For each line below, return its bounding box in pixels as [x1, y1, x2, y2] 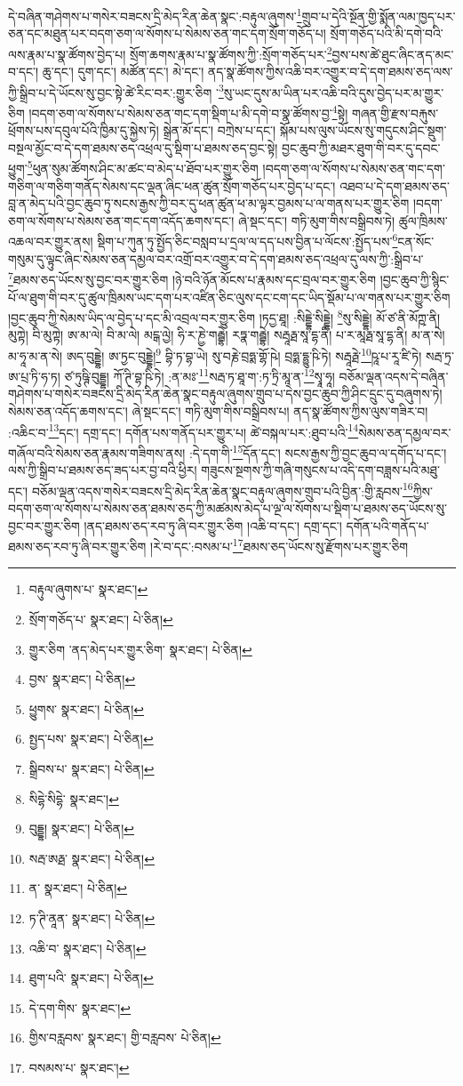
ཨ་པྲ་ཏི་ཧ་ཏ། [8, 366, 60, 385]
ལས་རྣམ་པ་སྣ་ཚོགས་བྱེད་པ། [8, 44, 126, 63]
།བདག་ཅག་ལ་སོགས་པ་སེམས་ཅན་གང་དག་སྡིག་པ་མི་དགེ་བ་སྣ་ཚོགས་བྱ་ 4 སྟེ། [28, 101, 348, 122]
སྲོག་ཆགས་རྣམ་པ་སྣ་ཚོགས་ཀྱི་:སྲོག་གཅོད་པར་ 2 [129, 42, 332, 63]
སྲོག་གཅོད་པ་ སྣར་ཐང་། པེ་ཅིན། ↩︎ [28, 610, 173, 628]
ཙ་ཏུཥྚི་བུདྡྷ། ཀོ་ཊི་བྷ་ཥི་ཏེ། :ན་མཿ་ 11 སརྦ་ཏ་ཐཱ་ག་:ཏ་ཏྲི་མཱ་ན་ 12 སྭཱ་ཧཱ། [64, 365, 335, 385]
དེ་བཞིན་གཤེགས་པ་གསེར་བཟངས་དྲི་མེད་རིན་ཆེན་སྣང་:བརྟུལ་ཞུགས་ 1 [8, 4, 302, 25]
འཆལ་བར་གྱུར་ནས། [8, 232, 93, 251]
